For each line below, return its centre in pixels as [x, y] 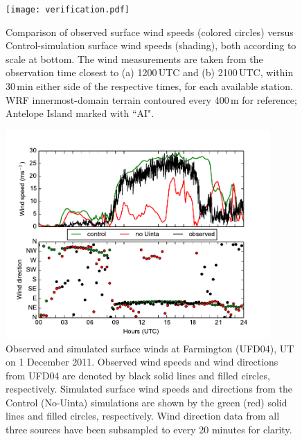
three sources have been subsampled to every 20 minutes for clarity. [149, 430]
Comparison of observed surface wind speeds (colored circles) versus [150, 31]
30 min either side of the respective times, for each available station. [149, 86]
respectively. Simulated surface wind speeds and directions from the [149, 389]
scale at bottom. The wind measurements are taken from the [134, 58]
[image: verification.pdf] [68, 10]
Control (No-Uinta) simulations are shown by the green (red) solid [146, 402]
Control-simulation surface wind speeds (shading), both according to [151, 45]
